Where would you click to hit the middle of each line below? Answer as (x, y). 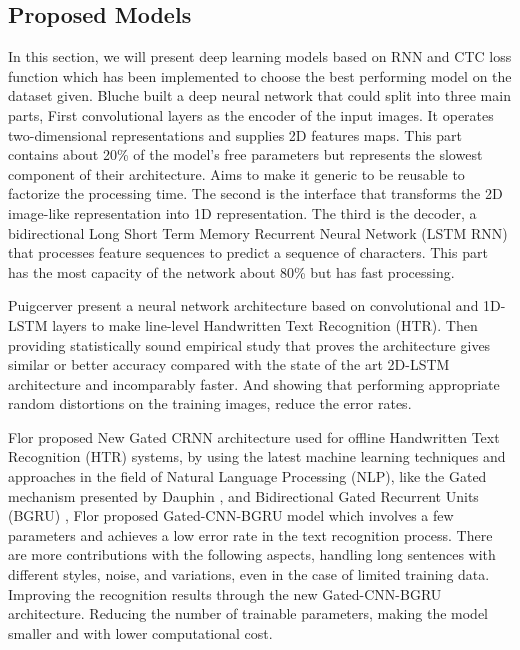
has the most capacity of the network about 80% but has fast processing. (231, 271)
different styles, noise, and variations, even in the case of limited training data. (249, 574)
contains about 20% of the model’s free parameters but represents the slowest (245, 154)
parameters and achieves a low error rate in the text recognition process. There (250, 534)
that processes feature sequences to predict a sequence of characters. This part (248, 252)
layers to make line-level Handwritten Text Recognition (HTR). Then (265, 324)
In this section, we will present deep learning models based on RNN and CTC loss (260, 56)
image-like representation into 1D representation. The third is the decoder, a (242, 212)
